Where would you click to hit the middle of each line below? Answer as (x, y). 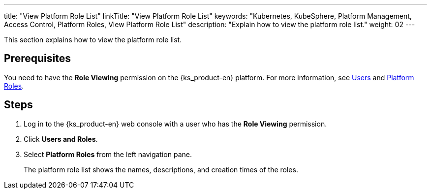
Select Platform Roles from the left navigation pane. (108, 154)
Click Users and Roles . (61, 139)
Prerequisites (37, 59)
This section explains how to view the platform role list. (93, 40)
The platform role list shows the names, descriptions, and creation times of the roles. (161, 169)
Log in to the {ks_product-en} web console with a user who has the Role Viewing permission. (175, 124)
